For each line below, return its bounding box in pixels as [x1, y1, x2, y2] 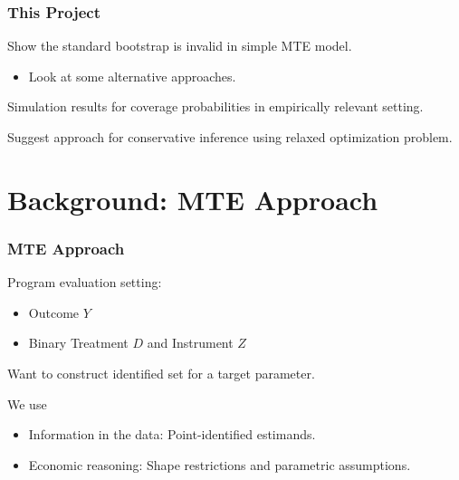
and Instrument [147, 333, 234, 352]
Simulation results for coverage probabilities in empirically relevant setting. [7, 97, 424, 116]
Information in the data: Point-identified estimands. [28, 425, 316, 444]
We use [7, 394, 47, 413]
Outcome [28, 302, 80, 322]
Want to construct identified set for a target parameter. [7, 363, 315, 382]
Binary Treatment [28, 333, 129, 352]
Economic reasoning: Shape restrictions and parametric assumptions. [28, 455, 411, 474]
